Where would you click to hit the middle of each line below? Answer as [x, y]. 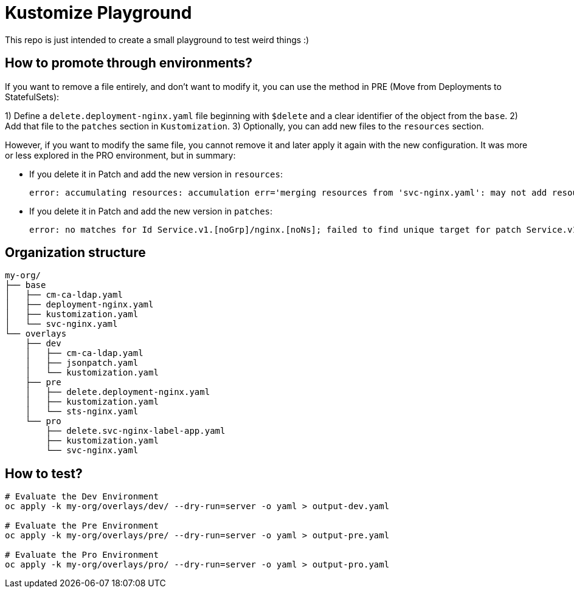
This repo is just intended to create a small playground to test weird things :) [157, 39]
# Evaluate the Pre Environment [82, 526]
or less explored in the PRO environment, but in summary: [120, 155]
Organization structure [75, 253]
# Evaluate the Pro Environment [82, 555]
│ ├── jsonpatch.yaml [82, 363]
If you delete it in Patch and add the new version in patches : [151, 211]
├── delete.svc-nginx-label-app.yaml [136, 431]
